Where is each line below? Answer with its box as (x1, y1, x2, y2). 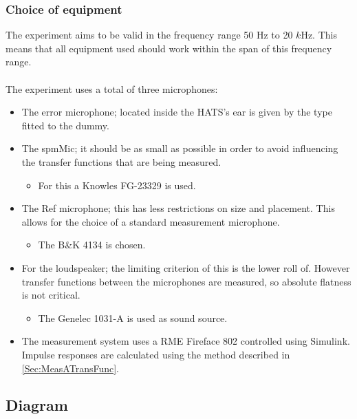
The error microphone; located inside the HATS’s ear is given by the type (21, 105, 332, 119)
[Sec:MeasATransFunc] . (21, 361, 120, 375)
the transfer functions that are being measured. (21, 154, 221, 169)
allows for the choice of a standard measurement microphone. (21, 214, 280, 228)
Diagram (6, 394, 68, 416)
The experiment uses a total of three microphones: (6, 81, 218, 96)
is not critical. (21, 288, 80, 302)
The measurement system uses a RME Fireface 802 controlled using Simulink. (21, 334, 350, 348)
